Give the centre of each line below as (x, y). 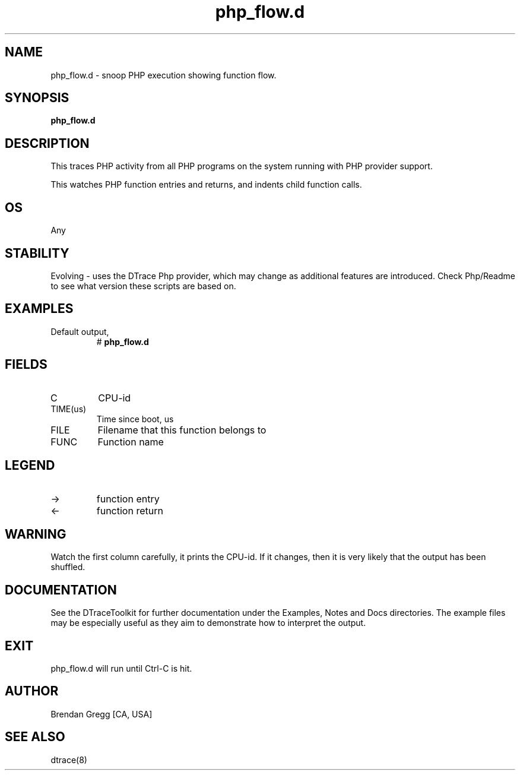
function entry (128, 499)
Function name (131, 442)
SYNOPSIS (37, 98)
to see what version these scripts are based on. (143, 286)
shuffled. (68, 567)
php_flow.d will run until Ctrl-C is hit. (121, 669)
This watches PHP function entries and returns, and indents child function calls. (206, 185)
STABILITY (37, 253)
